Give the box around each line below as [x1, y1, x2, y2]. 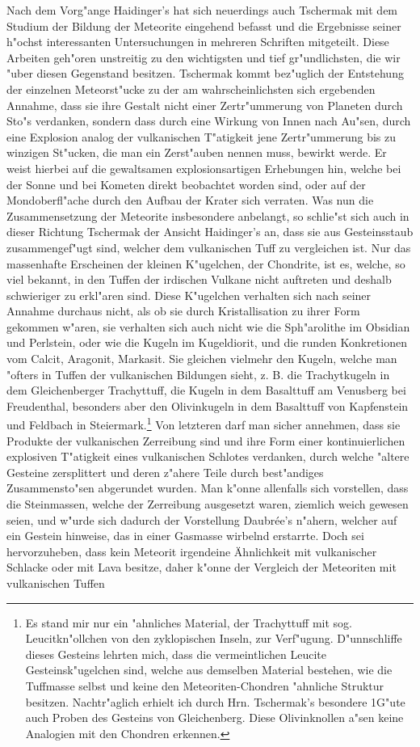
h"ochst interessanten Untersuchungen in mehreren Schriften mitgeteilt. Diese [6, 33, 389, 50]
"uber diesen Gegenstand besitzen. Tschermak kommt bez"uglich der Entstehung [6, 65, 404, 82]
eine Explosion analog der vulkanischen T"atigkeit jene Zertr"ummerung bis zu [6, 128, 397, 145]
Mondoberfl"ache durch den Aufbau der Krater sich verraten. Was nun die [6, 192, 374, 209]
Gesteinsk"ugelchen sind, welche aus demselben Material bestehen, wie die [25, 661, 393, 678]
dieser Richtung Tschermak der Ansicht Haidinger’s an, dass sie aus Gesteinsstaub [6, 223, 414, 240]
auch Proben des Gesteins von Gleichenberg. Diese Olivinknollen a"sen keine [25, 709, 404, 726]
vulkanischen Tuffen [6, 575, 105, 592]
